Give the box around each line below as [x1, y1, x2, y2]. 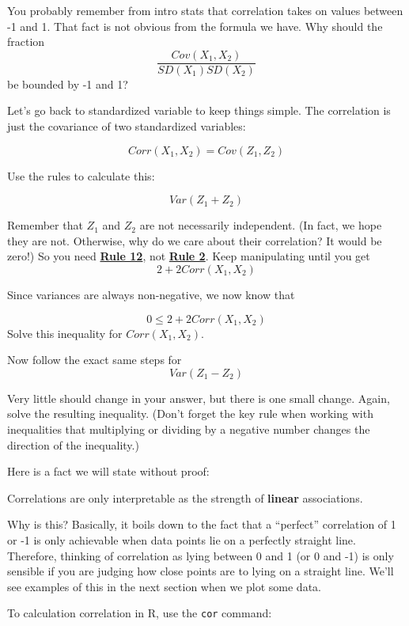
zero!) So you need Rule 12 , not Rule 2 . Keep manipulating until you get [7, 248, 370, 264]
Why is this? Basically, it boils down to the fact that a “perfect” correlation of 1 [7, 516, 396, 533]
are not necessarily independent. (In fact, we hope [139, 217, 382, 233]
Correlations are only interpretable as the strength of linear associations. [7, 489, 363, 506]
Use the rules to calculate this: [7, 167, 155, 184]
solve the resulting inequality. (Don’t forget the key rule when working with [7, 405, 373, 422]
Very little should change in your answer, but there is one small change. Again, [7, 389, 390, 406]
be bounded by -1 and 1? [7, 75, 128, 92]
